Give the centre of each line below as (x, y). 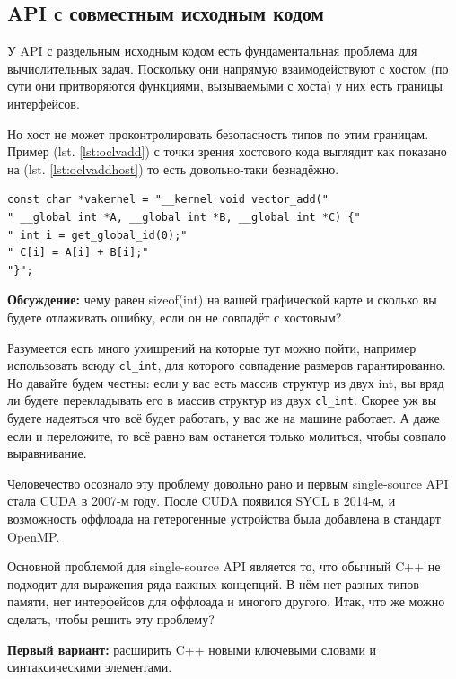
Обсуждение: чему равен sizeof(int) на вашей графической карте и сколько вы (222, 300)
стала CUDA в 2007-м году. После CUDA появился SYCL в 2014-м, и (202, 501)
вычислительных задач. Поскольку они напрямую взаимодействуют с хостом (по (228, 68)
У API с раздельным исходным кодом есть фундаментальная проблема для (212, 51)
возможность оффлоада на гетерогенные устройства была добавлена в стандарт (224, 518)
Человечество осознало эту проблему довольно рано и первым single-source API (228, 483)
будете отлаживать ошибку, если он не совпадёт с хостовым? (175, 317)
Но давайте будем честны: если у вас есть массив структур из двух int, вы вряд (226, 382)
